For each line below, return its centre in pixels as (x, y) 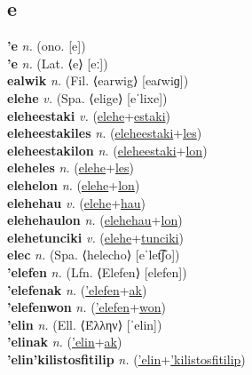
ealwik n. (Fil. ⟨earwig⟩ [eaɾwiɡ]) (98, 80)
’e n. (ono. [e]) (47, 46)
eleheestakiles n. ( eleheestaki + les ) (105, 133)
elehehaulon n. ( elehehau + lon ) (95, 220)
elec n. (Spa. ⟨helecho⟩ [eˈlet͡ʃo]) (94, 255)
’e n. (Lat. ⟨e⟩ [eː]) (58, 63)
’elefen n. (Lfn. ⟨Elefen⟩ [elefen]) (97, 271)
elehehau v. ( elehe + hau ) (77, 202)
